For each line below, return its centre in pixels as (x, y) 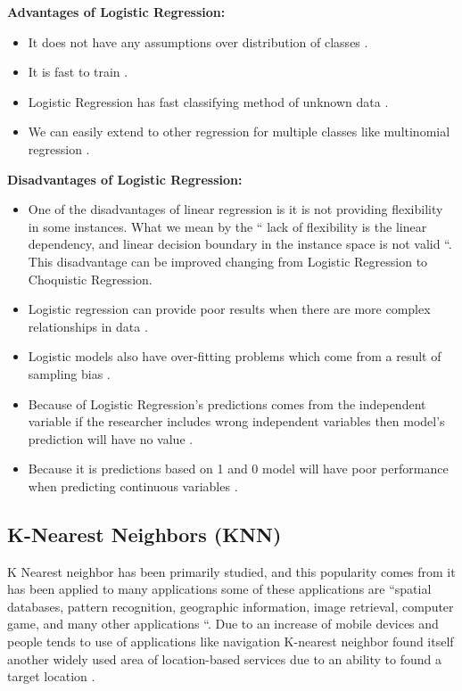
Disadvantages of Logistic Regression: (125, 179)
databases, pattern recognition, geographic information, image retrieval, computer (231, 606)
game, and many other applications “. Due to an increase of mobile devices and (223, 624)
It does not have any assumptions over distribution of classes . (198, 41)
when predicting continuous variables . (133, 485)
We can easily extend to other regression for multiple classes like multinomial (239, 132)
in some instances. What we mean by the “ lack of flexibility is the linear (227, 226)
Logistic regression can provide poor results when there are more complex (229, 309)
